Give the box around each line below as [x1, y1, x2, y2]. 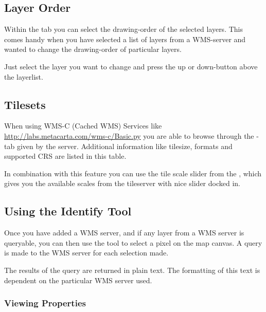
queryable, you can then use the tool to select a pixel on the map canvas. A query [4, 237, 262, 248]
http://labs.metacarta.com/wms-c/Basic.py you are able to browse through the [4, 130, 254, 141]
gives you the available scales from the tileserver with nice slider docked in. [4, 178, 240, 189]
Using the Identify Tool [4, 203, 132, 219]
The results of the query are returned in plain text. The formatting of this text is [4, 264, 260, 275]
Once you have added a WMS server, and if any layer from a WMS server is [4, 227, 244, 238]
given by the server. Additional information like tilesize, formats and [16, 140, 233, 151]
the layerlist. [4, 71, 43, 82]
